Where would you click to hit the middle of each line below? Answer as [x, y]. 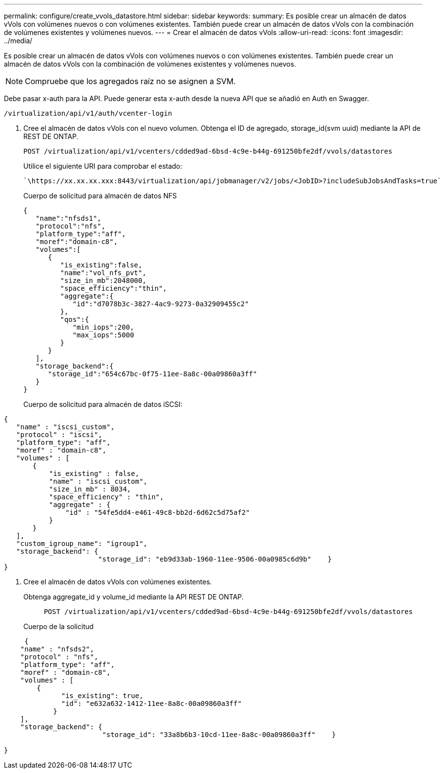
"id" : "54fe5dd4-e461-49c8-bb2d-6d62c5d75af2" [158, 512]
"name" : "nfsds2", [57, 649]
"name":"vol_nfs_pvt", [103, 273]
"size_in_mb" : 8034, [90, 489]
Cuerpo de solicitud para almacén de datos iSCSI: [103, 404]
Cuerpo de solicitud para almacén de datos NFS [100, 196]
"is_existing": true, [102, 696]
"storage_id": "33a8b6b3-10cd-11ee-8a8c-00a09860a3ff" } [219, 735]
